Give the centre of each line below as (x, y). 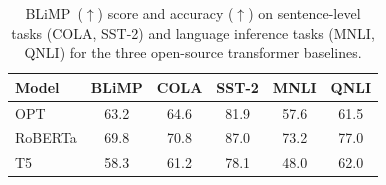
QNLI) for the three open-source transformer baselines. (193, 52)
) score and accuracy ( (165, 13)
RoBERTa (46, 137)
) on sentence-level (304, 13)
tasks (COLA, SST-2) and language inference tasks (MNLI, (193, 32)
